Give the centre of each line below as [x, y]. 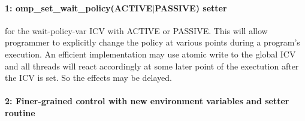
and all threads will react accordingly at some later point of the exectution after [152, 66]
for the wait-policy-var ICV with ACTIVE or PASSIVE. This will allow [136, 30]
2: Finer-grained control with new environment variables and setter [147, 101]
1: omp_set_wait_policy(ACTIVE [79, 7]
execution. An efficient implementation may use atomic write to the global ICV [150, 54]
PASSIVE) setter [191, 7]
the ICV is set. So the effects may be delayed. [88, 78]
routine [20, 112]
